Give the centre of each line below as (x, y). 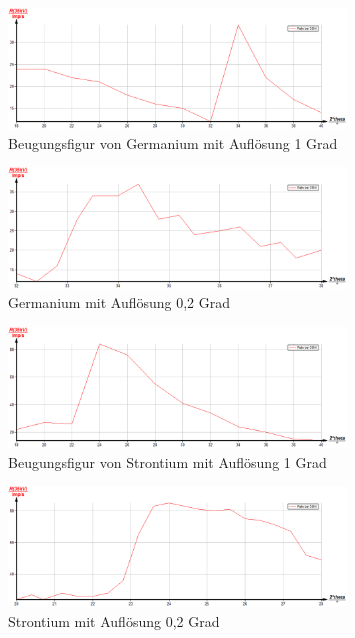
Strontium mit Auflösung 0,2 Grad (114, 621)
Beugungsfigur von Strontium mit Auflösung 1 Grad (167, 461)
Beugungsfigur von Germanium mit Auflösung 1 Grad (173, 142)
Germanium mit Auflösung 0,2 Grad (119, 302)
